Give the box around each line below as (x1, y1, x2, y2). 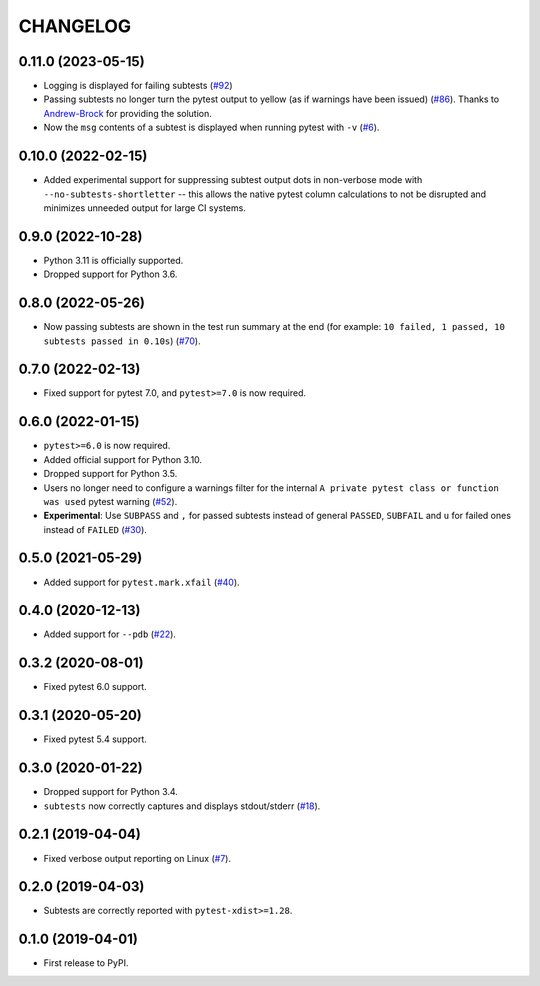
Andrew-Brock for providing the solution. (43, 107, 212, 119)
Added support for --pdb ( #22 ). (43, 628, 177, 640)
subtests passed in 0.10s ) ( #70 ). (43, 335, 201, 347)
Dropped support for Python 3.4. (43, 786, 179, 798)
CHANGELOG (18, 15, 132, 37)
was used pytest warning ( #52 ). (43, 495, 178, 507)
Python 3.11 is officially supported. (43, 254, 184, 266)
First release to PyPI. (43, 957, 129, 969)
